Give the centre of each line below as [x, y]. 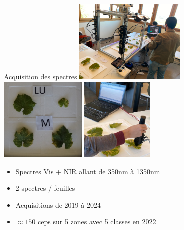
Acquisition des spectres [41, 77]
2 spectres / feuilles [45, 188]
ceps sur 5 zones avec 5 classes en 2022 [97, 222]
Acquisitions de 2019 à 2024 [58, 205]
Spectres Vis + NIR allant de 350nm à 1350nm [88, 171]
